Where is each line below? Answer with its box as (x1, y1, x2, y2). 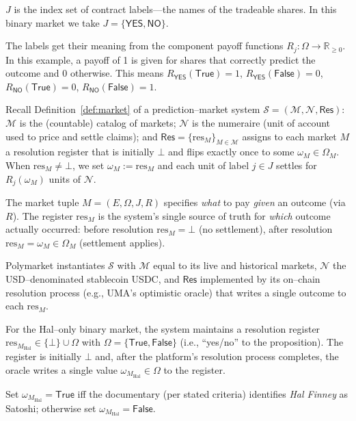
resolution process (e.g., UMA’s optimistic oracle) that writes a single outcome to (5, 285, 346, 299)
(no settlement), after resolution (198, 222, 333, 236)
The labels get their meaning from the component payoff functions (5, 38, 284, 53)
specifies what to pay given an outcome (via (163, 195, 346, 209)
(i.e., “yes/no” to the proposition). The (180, 335, 344, 349)
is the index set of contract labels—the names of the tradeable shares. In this (14, 2, 337, 16)
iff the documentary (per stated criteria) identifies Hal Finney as (77, 386, 348, 400)
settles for (276, 158, 317, 172)
